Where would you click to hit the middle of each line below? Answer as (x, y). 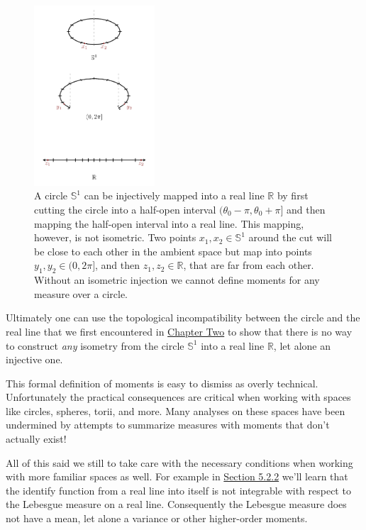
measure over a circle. (81, 293)
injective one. (34, 359)
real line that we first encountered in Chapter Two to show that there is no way (179, 331)
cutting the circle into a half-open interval (125, 209)
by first (293, 195)
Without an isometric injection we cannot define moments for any (177, 280)
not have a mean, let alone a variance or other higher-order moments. (157, 518)
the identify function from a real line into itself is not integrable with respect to (178, 490)
